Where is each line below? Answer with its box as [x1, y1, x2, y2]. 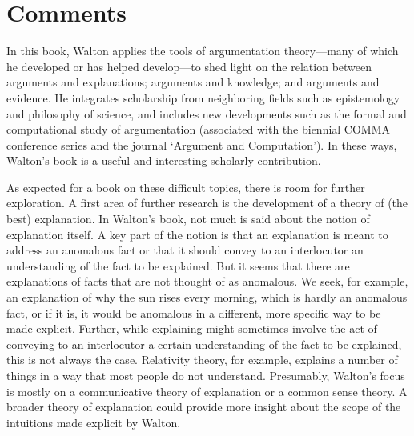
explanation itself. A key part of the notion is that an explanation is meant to [6, 226, 388, 242]
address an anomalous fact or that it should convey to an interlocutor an [6, 242, 364, 258]
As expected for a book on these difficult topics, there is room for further [6, 178, 365, 195]
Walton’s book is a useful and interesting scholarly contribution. [6, 152, 321, 169]
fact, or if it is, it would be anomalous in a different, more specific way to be [6, 304, 381, 321]
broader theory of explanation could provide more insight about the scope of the [6, 398, 401, 415]
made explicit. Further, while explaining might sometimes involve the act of [6, 320, 377, 337]
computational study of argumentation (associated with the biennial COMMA [6, 121, 391, 138]
